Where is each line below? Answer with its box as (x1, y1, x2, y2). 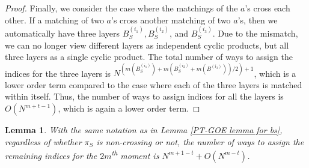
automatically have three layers (5, 27, 120, 39)
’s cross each (245, 2, 290, 14)
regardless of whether (5, 135, 82, 148)
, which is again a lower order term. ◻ (58, 102, 200, 115)
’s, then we (237, 13, 278, 26)
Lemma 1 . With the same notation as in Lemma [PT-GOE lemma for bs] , (5, 124, 283, 136)
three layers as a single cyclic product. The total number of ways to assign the (5, 50, 293, 63)
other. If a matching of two (5, 13, 104, 26)
